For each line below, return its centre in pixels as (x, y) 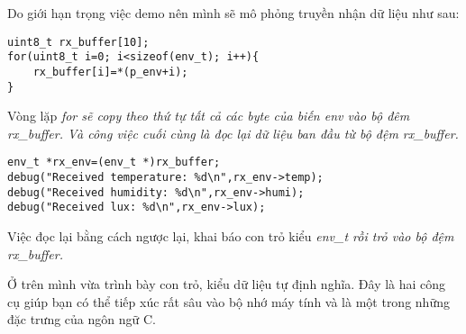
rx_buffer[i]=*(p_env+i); (110, 72)
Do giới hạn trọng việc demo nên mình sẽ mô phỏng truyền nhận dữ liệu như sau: (233, 13)
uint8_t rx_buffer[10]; (78, 42)
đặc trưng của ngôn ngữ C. (82, 319)
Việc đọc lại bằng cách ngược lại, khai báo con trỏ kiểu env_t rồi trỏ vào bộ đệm (231, 236)
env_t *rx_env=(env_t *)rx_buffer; (114, 162)
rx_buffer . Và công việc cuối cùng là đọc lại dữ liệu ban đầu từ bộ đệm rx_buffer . (233, 133)
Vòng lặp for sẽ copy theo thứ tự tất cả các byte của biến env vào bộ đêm (209, 116)
